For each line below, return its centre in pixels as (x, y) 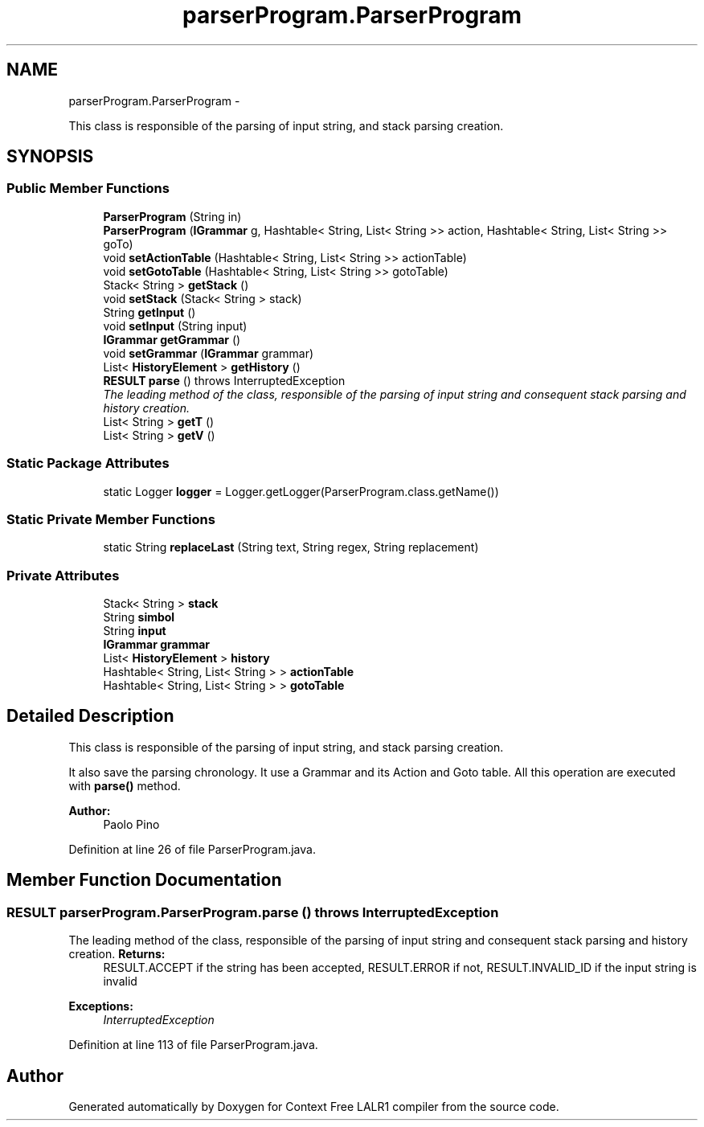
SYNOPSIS (50, 157)
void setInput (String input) (175, 326)
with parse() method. (125, 785)
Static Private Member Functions (111, 519)
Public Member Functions (88, 189)
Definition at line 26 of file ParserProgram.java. (192, 849)
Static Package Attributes (88, 463)
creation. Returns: (117, 954)
